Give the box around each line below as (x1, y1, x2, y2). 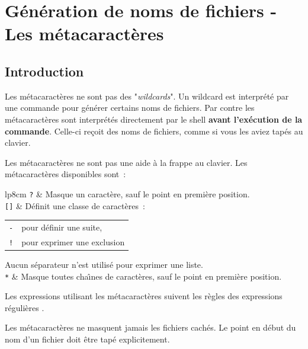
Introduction (5, 62, 84, 80)
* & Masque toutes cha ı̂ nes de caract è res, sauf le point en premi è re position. (5, 270, 282, 282)
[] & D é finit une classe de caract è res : (5, 199, 145, 212)
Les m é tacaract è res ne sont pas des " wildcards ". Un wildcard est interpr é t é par (5, 89, 289, 102)
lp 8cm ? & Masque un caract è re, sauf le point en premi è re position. (5, 187, 250, 200)
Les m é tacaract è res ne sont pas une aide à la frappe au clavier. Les (5, 156, 248, 168)
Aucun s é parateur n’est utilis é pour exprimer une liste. (5, 258, 203, 271)
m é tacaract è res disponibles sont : (5, 168, 126, 180)
